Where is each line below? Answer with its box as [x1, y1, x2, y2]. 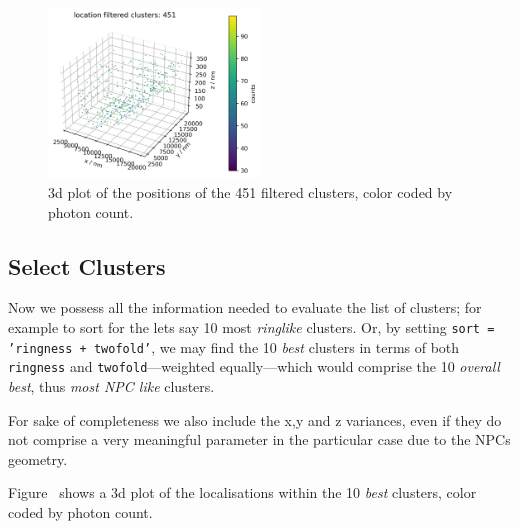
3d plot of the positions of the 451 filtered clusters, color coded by [48, 181, 453, 202]
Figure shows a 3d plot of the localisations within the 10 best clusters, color [8, 482, 477, 503]
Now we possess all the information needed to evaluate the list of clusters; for [8, 297, 482, 318]
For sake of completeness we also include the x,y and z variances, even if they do [8, 409, 502, 430]
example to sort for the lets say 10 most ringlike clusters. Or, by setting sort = [8, 316, 495, 337]
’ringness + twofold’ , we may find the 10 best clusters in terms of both [8, 336, 460, 357]
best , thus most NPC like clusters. [8, 375, 215, 396]
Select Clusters [8, 250, 166, 281]
